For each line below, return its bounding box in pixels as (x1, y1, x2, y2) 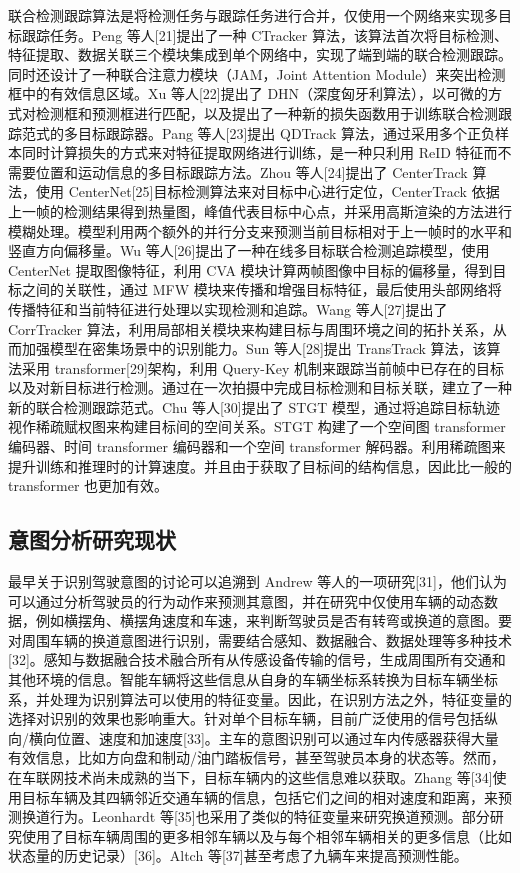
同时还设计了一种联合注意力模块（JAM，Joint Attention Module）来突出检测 (8, 63, 506, 84)
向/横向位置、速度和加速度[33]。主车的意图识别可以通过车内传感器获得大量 (8, 727, 499, 748)
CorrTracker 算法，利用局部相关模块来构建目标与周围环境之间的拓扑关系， (8, 318, 493, 339)
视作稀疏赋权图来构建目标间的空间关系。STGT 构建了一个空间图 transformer (8, 416, 506, 437)
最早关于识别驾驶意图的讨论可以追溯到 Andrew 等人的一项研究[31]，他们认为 (8, 571, 507, 592)
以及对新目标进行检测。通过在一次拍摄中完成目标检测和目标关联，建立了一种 (8, 377, 512, 398)
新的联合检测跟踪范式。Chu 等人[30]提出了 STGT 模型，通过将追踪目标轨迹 (8, 396, 501, 417)
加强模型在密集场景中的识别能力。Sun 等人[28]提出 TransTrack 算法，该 (21, 338, 487, 359)
